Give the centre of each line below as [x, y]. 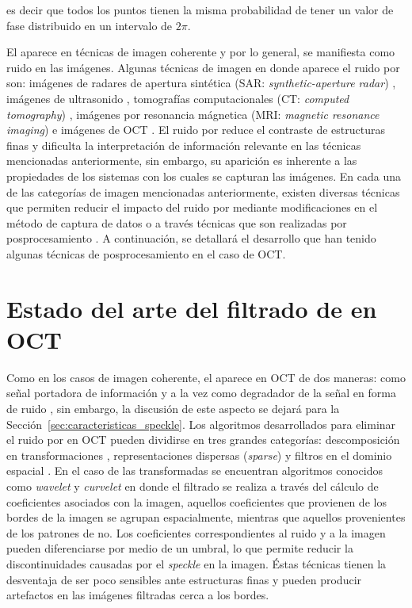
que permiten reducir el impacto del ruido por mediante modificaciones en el [192, 207]
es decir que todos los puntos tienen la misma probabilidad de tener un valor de [200, 10]
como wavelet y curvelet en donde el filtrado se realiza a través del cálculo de [193, 486]
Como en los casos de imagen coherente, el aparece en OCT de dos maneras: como [206, 377]
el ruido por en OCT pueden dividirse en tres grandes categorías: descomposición [203, 440]
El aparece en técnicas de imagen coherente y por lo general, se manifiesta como [201, 52]
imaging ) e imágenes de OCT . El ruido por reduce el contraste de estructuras [196, 130]
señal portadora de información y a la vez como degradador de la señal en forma [201, 393]
